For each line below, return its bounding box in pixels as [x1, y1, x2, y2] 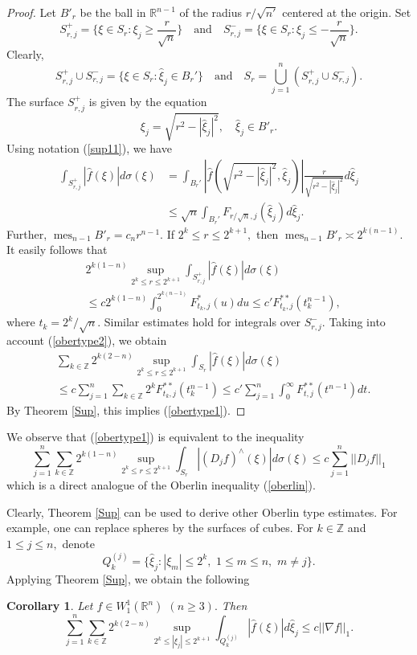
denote [62, 534, 95, 551]
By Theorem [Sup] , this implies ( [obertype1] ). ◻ [6, 401, 246, 418]
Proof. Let [6, 4, 56, 20]
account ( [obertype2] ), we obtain [6, 332, 167, 349]
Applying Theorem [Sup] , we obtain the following [6, 570, 250, 587]
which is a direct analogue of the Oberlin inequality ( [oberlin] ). [6, 477, 316, 493]
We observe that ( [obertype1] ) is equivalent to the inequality [6, 428, 305, 445]
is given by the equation [88, 93, 207, 110]
